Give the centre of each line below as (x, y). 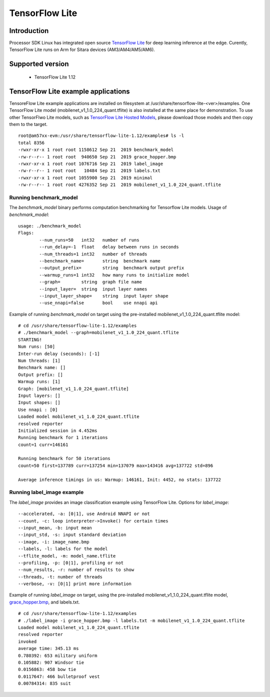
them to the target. (28, 124)
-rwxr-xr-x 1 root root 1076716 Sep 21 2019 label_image (91, 163)
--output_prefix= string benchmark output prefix (112, 268)
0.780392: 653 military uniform (58, 655)
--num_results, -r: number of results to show (76, 570)
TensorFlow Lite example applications (69, 91)
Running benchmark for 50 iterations (64, 458)
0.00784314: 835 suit (44, 683)
